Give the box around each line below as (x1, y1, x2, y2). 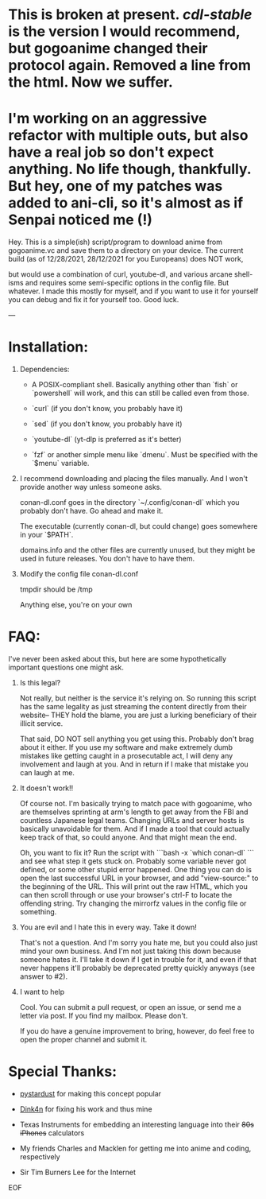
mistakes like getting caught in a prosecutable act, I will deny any (19, 751, 233, 760)
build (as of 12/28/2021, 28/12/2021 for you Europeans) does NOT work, (8, 254, 244, 264)
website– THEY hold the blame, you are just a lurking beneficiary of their (19, 710, 257, 720)
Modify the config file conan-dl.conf (19, 569, 139, 579)
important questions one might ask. (8, 662, 125, 672)
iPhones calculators (19, 1127, 85, 1138)
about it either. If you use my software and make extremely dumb (19, 743, 233, 752)
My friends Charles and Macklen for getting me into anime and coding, (19, 1143, 252, 1153)
